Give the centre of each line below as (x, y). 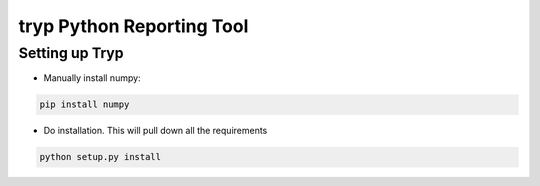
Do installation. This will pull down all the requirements (155, 131)
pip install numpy (84, 104)
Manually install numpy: (92, 78)
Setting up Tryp (71, 53)
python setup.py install (100, 157)
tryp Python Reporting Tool (133, 26)
